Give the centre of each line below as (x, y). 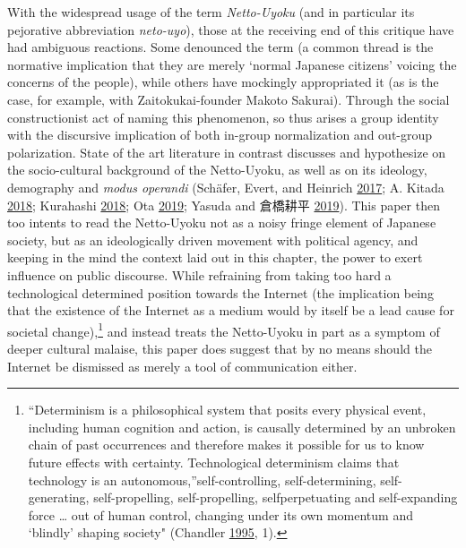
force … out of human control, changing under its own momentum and (220, 514)
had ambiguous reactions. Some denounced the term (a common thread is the (220, 47)
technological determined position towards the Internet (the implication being (220, 292)
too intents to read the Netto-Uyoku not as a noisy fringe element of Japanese (222, 223)
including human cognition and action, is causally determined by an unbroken (242, 427)
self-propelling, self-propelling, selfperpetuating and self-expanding (276, 497)
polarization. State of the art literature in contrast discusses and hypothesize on (227, 152)
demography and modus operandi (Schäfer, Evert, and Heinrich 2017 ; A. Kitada (226, 187)
